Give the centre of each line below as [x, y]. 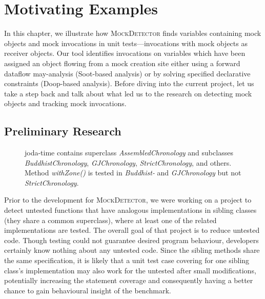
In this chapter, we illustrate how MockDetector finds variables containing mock [133, 33]
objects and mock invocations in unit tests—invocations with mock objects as [126, 43]
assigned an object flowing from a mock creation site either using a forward [122, 63]
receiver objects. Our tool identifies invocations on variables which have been [125, 53]
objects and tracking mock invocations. [65, 103]
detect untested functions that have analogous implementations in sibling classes [130, 210]
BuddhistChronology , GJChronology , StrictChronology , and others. [128, 162]
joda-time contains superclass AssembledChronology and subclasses [129, 153]
